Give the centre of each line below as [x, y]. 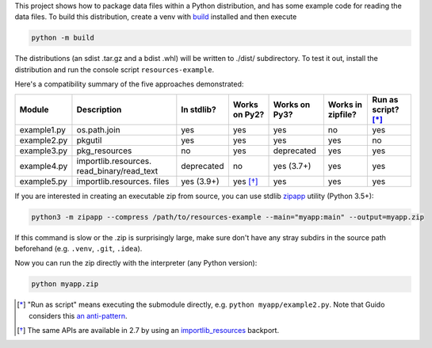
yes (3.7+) [292, 166]
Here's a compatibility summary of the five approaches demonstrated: [129, 84]
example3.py [44, 151]
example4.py [44, 166]
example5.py [43, 181]
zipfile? [342, 114]
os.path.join [98, 129]
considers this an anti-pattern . [78, 315]
